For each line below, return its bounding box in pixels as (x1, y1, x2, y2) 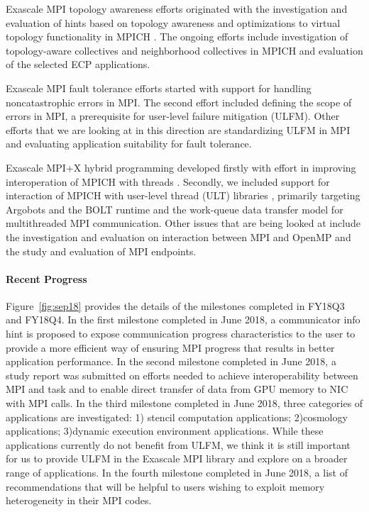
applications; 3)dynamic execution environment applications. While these (6, 423, 324, 438)
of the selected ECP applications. (6, 57, 150, 72)
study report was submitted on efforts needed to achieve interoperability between (6, 367, 358, 382)
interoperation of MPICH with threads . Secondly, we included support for (6, 174, 330, 189)
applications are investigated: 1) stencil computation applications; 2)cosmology (6, 409, 348, 424)
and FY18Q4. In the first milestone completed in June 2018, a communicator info (6, 312, 360, 327)
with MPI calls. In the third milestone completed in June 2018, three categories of (6, 396, 363, 411)
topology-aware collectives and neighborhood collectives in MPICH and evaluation (6, 43, 363, 57)
